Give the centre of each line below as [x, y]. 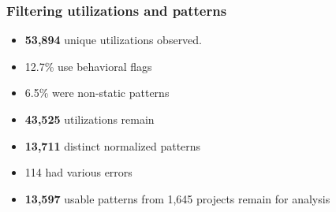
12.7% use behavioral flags [88, 66]
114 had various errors [78, 172]
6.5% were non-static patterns [97, 93]
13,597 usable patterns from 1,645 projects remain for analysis [177, 198]
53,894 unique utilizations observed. [114, 40]
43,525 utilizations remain [90, 119]
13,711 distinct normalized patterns [113, 145]
